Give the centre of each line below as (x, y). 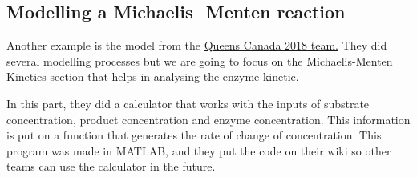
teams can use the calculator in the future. (111, 166)
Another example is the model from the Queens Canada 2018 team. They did (197, 45)
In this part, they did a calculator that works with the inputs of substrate (188, 103)
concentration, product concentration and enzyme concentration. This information (208, 119)
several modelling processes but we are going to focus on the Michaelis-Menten (200, 60)
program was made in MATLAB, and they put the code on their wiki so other (199, 150)
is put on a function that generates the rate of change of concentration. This (194, 135)
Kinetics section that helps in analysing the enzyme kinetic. (153, 76)
